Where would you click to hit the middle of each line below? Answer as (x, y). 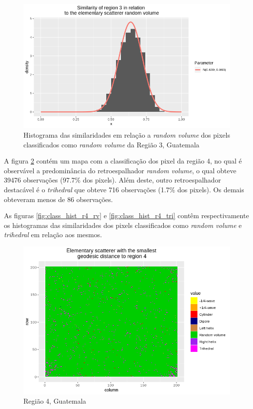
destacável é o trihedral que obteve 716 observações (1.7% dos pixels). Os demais (124, 189)
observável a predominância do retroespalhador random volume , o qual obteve (120, 170)
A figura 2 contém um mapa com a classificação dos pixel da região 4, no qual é (123, 161)
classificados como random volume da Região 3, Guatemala (111, 144)
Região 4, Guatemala (55, 401)
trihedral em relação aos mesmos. (53, 235)
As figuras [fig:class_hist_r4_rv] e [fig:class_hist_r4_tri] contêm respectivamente (126, 215)
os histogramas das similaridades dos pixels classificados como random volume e (123, 225)
